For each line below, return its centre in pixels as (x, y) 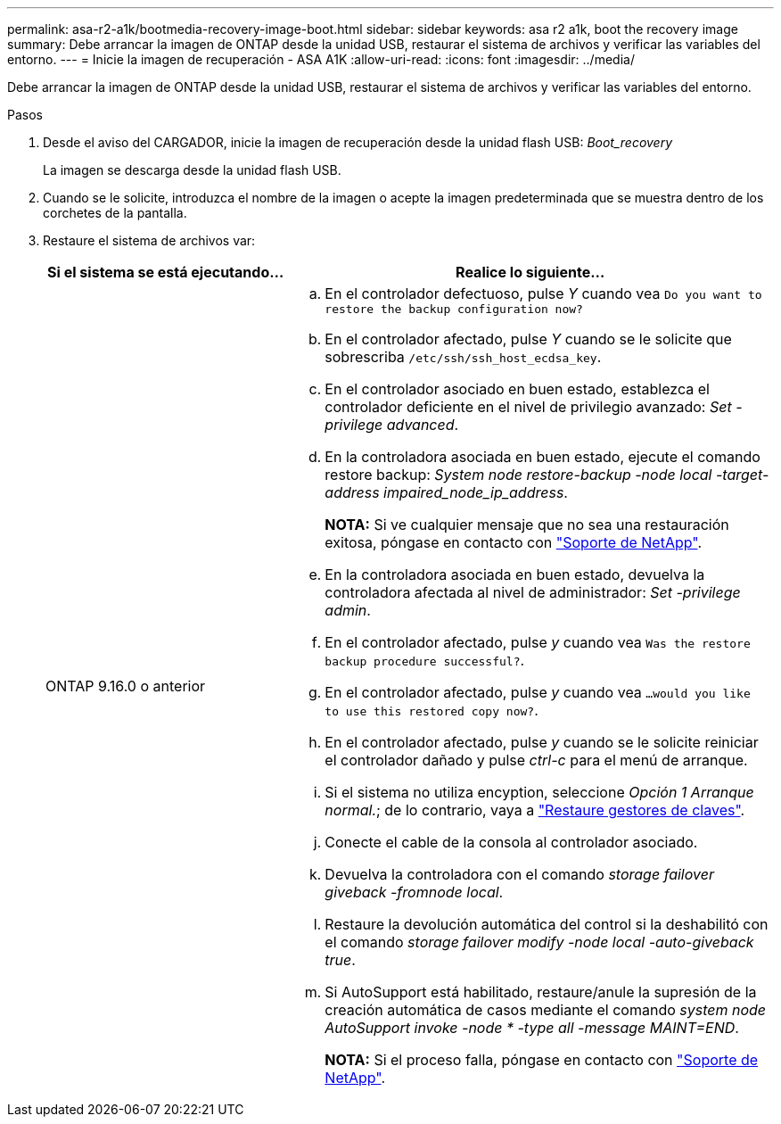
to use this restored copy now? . (432, 710)
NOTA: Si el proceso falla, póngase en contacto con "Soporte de (542, 1060)
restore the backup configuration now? (454, 309)
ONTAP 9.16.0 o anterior (126, 686)
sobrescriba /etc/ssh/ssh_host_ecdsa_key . (463, 357)
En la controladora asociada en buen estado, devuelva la (515, 574)
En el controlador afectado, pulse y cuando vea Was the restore (538, 642)
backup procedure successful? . (425, 660)
